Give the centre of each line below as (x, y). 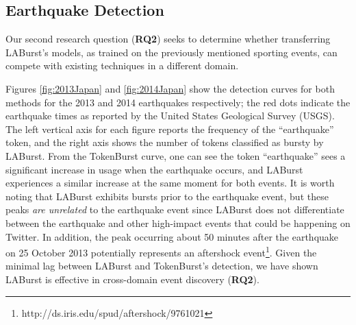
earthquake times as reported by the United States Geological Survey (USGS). (170, 116)
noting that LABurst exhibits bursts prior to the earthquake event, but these (167, 196)
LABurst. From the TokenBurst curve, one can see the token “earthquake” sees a (176, 155)
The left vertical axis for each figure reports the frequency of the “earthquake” (170, 129)
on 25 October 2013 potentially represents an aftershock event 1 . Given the (161, 251)
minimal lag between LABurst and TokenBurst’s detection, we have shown (162, 266)
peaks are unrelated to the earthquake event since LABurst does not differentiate (175, 209)
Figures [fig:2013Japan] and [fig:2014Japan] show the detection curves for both (170, 88)
